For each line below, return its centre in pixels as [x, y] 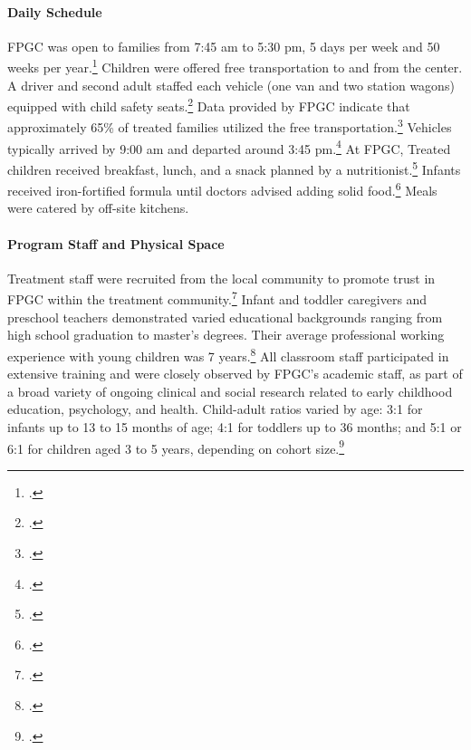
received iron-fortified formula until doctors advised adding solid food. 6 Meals [222, 189]
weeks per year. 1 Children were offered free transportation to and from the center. [235, 66]
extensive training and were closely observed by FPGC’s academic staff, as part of [235, 374]
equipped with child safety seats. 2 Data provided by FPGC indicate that [209, 105]
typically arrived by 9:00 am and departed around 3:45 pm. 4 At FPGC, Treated [229, 147]
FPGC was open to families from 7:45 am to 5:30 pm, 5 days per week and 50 [224, 46]
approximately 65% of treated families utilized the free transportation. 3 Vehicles [230, 126]
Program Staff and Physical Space [116, 243]
